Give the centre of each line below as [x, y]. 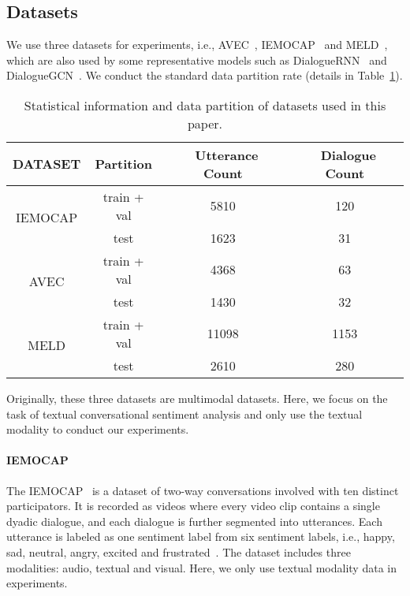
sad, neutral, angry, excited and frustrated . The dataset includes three [179, 551]
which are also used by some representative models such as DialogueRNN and [197, 60]
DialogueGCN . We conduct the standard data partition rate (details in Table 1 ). [205, 75]
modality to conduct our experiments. [98, 429]
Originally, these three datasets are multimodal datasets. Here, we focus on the [197, 398]
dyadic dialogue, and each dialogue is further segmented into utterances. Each [194, 521]
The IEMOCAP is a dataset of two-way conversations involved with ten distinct [203, 490]
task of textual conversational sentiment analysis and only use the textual [184, 413]
